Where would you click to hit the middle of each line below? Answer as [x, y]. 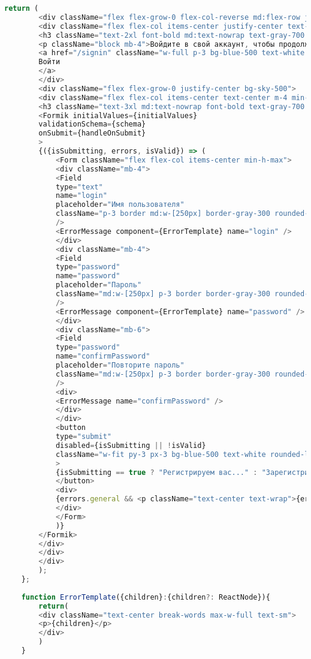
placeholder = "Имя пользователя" [120, 205]
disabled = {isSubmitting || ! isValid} [131, 445]
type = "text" [79, 187]
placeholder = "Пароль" [99, 285]
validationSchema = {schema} [92, 124]
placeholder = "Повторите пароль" [120, 365]
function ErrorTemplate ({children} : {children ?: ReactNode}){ [146, 597]
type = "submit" [83, 437]
